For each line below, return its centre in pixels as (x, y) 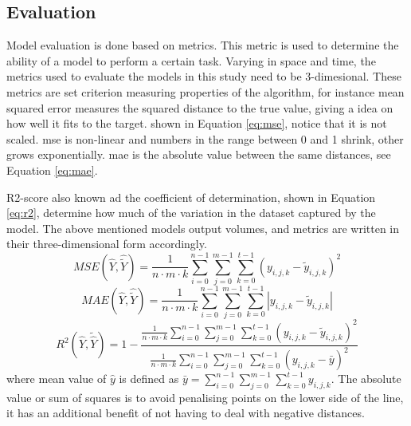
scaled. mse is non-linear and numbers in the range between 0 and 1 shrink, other (205, 138)
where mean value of (57, 379)
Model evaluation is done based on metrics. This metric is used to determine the (203, 45)
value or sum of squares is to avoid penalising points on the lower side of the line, (205, 397)
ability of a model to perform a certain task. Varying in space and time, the (191, 60)
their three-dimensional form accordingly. (107, 244)
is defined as (149, 379)
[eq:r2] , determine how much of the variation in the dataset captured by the (191, 213)
